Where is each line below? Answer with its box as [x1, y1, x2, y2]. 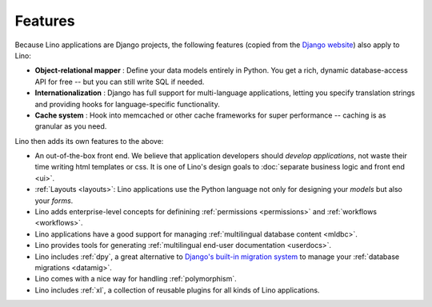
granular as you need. [34, 122, 107, 131]
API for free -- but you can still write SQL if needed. [34, 77, 205, 86]
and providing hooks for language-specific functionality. [34, 99, 220, 109]
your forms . [34, 196, 74, 205]
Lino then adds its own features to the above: [14, 136, 164, 146]
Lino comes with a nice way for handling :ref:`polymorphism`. [34, 274, 237, 284]
